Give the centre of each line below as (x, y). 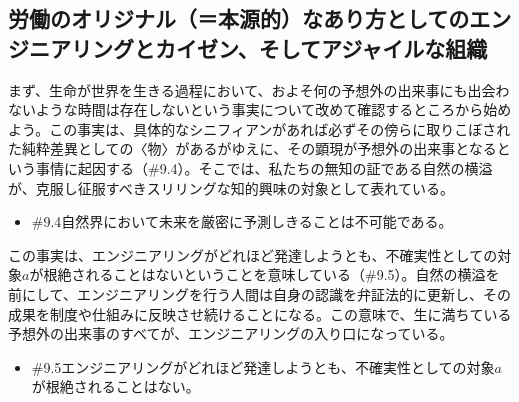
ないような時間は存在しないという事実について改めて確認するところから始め (260, 109)
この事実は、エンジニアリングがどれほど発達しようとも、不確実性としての (253, 254)
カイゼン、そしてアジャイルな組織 (321, 47)
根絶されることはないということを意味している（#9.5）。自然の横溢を (271, 274)
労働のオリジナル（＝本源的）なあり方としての (239, 18)
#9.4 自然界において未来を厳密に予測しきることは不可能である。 (242, 221)
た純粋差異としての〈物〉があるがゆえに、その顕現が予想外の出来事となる (252, 148)
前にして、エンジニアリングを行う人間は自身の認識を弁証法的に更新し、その (259, 293)
